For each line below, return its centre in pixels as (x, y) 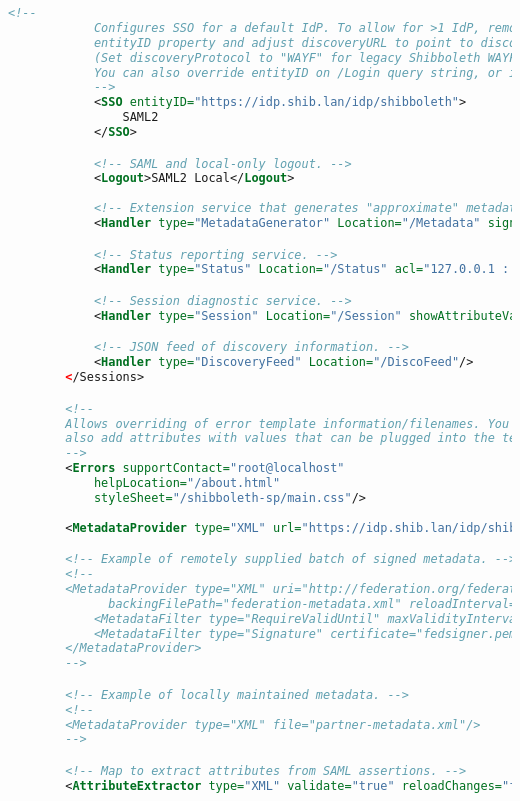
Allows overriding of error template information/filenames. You (287, 423)
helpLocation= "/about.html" (187, 483)
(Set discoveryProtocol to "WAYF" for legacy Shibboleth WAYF (305, 57)
